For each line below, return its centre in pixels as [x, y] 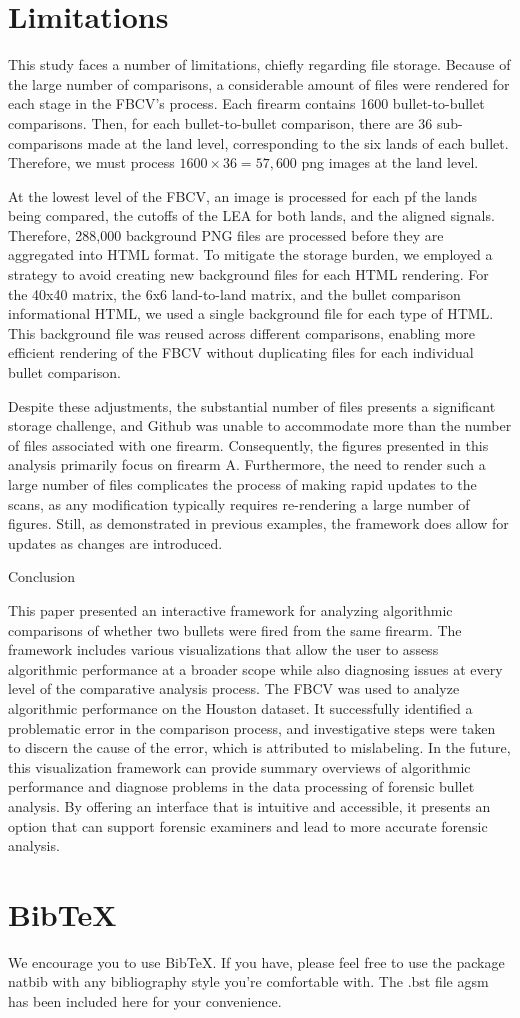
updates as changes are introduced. [115, 542]
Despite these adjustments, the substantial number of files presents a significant [252, 405]
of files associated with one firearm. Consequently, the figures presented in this [248, 444]
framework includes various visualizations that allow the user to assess [223, 649]
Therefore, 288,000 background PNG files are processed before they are [226, 234]
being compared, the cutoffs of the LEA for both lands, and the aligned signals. [251, 215]
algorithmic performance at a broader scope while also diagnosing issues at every [255, 668]
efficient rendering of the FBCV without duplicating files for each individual [241, 352]
